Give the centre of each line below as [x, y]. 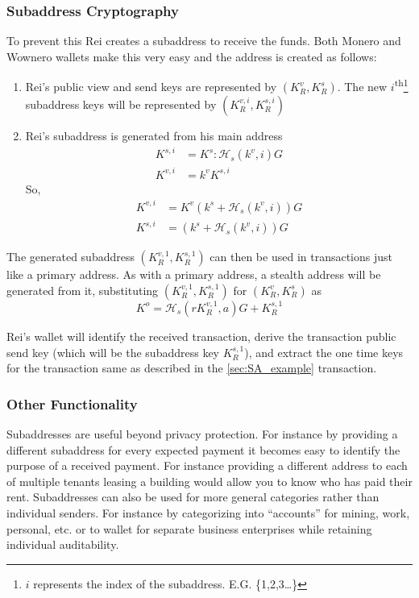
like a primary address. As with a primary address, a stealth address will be [194, 274]
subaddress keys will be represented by [121, 104]
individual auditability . [63, 544]
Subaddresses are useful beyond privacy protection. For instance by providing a [202, 433]
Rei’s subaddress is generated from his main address [154, 136]
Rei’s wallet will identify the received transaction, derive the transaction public [201, 336]
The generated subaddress [71, 257]
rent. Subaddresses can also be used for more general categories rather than [193, 497]
